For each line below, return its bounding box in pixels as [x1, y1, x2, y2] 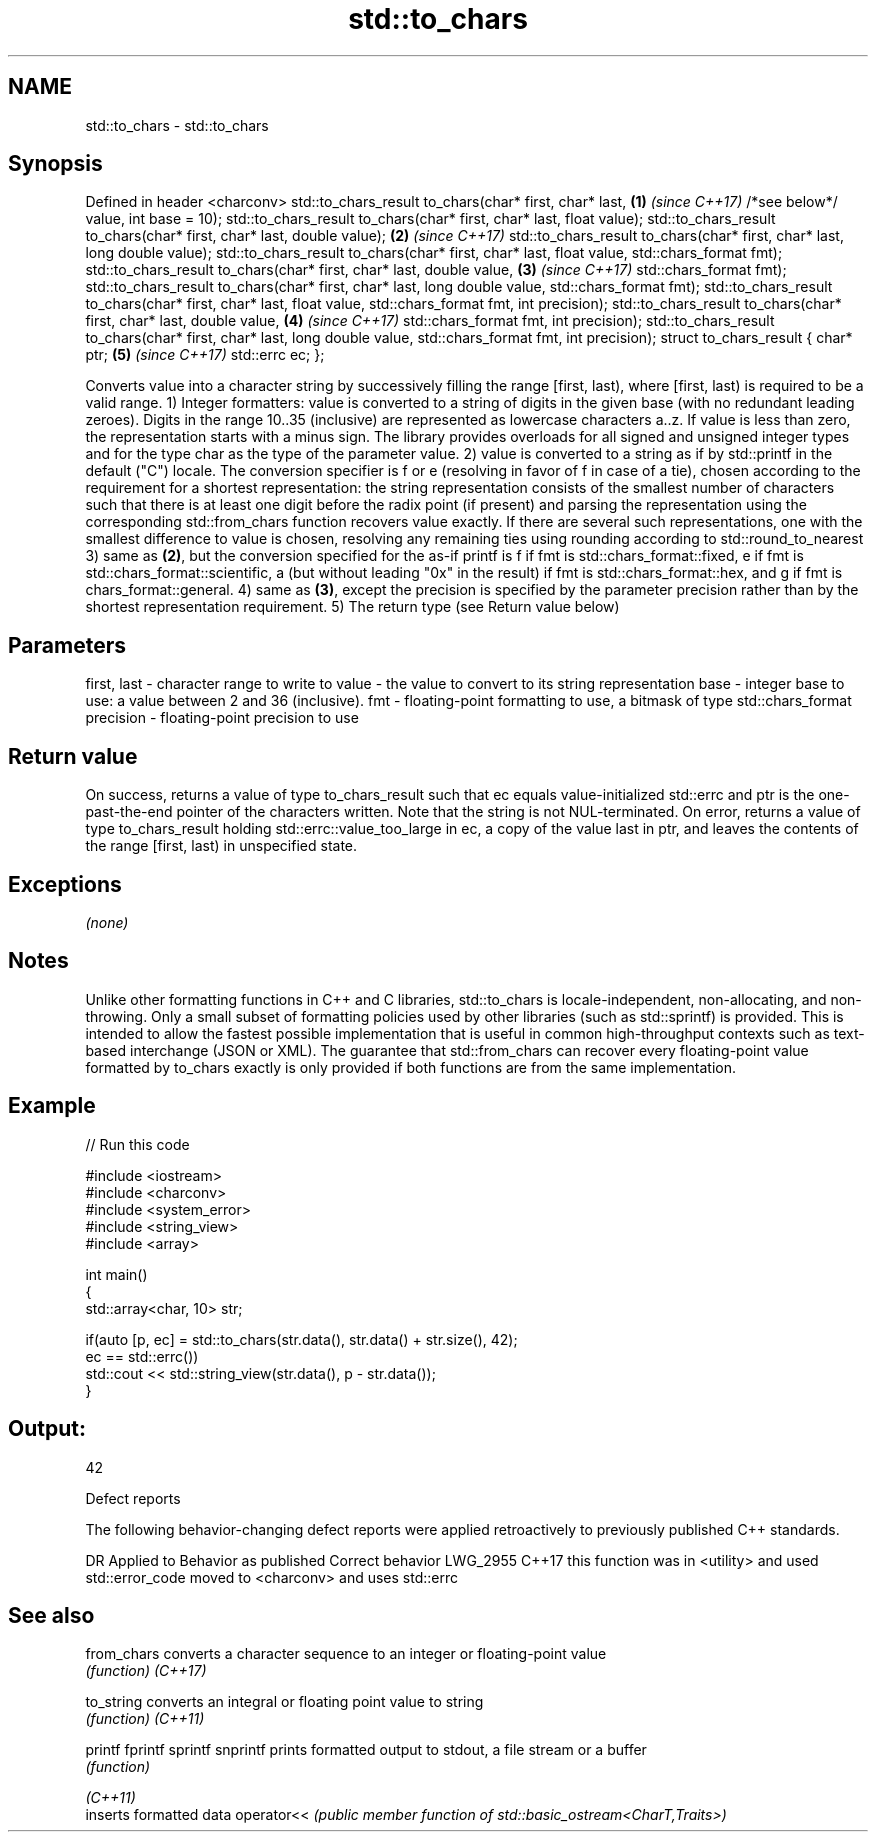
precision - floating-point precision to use [85, 709, 359, 727]
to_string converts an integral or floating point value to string [85, 1693, 484, 1711]
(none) [85, 913, 129, 931]
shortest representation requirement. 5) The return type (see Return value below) [85, 598, 620, 616]
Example [8, 1093, 96, 1119]
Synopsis [8, 151, 103, 177]
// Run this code [85, 1135, 190, 1153]
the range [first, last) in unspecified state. [85, 837, 358, 855]
